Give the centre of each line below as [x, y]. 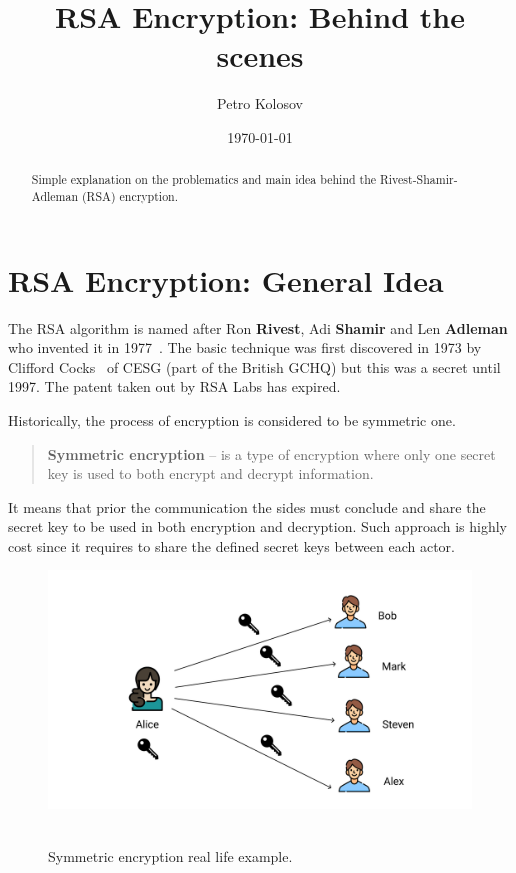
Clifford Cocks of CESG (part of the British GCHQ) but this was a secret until [254, 366]
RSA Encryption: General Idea [226, 279]
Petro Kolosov [260, 103]
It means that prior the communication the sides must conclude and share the [247, 506]
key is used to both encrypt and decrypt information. [210, 473]
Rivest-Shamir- [419, 179]
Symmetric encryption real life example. [170, 856]
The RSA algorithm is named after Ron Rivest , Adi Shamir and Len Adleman [258, 327]
